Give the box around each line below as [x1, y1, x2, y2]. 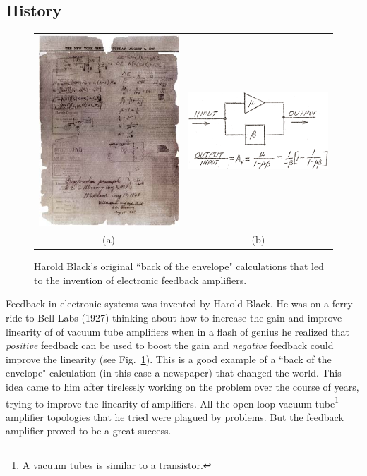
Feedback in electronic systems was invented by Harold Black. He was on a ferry [6, 296, 353, 311]
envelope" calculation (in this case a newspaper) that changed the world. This [6, 365, 342, 380]
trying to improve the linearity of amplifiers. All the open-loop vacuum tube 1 [6, 393, 339, 410]
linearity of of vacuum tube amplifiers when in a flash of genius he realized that [6, 324, 349, 338]
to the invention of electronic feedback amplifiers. [34, 272, 247, 287]
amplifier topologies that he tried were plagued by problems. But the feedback [6, 409, 344, 424]
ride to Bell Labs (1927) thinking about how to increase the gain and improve [6, 310, 342, 325]
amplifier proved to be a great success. [6, 423, 172, 438]
